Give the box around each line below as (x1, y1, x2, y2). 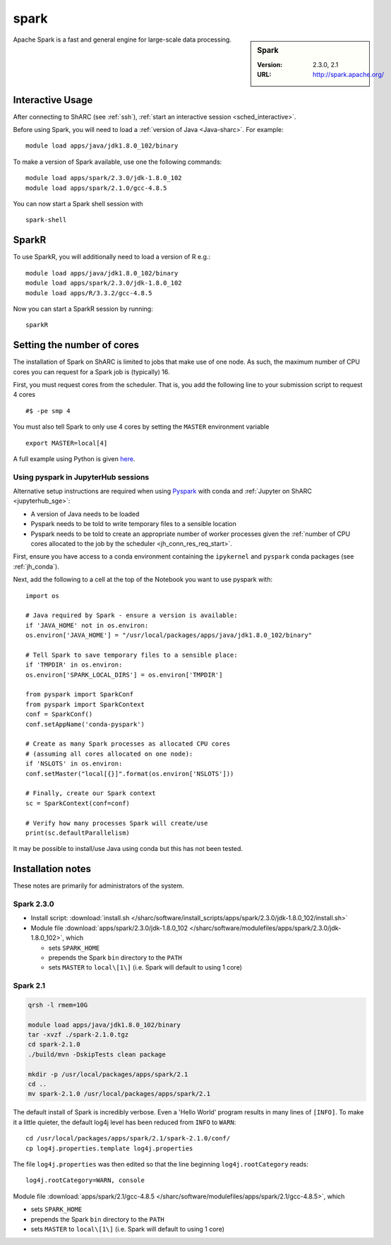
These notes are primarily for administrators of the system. (13, 881, 184, 890)
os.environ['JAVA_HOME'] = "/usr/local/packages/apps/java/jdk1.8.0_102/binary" (25, 631, 313, 639)
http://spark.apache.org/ (313, 71, 385, 79)
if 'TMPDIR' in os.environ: (25, 661, 123, 669)
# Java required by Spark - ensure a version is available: (25, 612, 238, 619)
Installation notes (13, 863, 92, 875)
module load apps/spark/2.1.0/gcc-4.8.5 (25, 184, 167, 192)
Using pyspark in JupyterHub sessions (13, 472, 150, 482)
